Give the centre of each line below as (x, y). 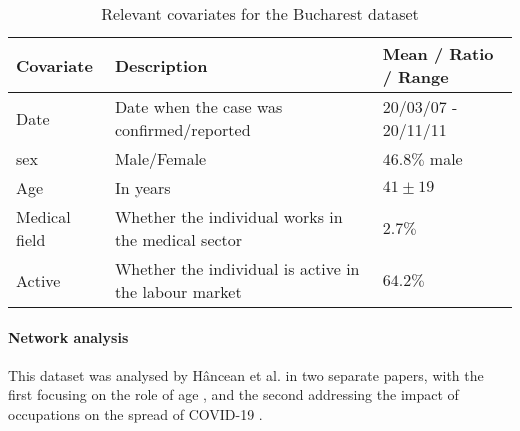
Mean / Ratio (438, 53)
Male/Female (160, 158)
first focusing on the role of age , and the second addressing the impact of (233, 394)
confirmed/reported (182, 129)
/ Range (415, 76)
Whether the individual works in (228, 216)
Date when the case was (198, 106)
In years (142, 187)
